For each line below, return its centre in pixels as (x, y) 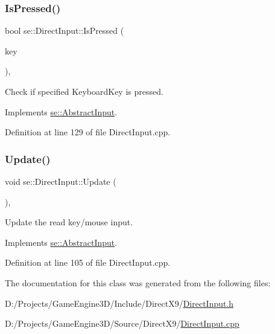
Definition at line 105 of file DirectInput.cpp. (88, 262)
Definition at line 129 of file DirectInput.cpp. (88, 132)
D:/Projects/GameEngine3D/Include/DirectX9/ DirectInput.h (119, 303)
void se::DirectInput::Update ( (61, 181)
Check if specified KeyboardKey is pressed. (84, 91)
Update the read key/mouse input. (69, 222)
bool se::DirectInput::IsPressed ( (65, 31)
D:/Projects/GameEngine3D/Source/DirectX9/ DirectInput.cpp (122, 323)
